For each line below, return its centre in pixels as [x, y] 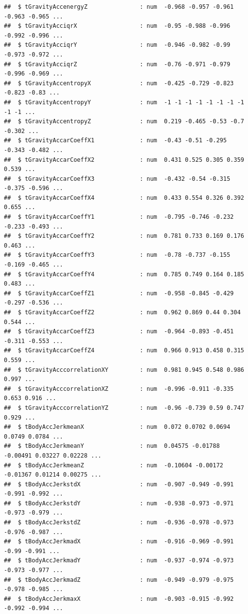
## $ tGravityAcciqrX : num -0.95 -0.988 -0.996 [117, 26]
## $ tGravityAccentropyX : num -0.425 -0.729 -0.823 [119, 83]
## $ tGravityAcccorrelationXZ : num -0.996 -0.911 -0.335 [119, 389]
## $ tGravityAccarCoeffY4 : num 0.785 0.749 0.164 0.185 [124, 274]
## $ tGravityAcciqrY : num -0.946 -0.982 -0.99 [117, 45]
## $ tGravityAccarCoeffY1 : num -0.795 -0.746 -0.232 [119, 217]
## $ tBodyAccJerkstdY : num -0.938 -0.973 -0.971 [119, 503]
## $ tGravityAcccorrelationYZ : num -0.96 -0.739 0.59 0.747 [124, 408]
